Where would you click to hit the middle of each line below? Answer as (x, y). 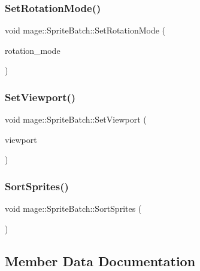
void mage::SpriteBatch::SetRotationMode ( (85, 30)
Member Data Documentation (100, 261)
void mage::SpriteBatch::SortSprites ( (73, 208)
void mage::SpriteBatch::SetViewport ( (76, 119)
